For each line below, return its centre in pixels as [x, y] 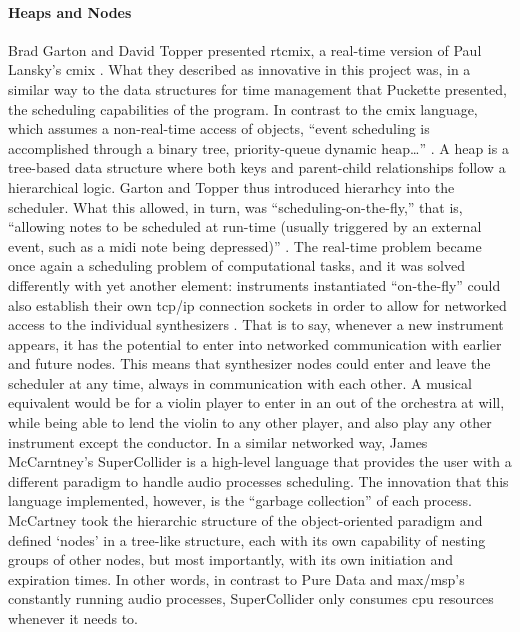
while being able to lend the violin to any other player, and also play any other [250, 422]
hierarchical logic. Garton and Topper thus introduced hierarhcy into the [231, 186]
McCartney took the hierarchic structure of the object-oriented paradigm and [245, 520]
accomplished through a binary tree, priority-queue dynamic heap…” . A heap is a [258, 147]
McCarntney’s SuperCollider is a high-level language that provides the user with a [260, 461]
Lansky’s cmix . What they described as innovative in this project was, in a [239, 69]
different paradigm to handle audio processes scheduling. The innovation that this [258, 480]
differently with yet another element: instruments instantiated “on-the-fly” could [254, 284]
